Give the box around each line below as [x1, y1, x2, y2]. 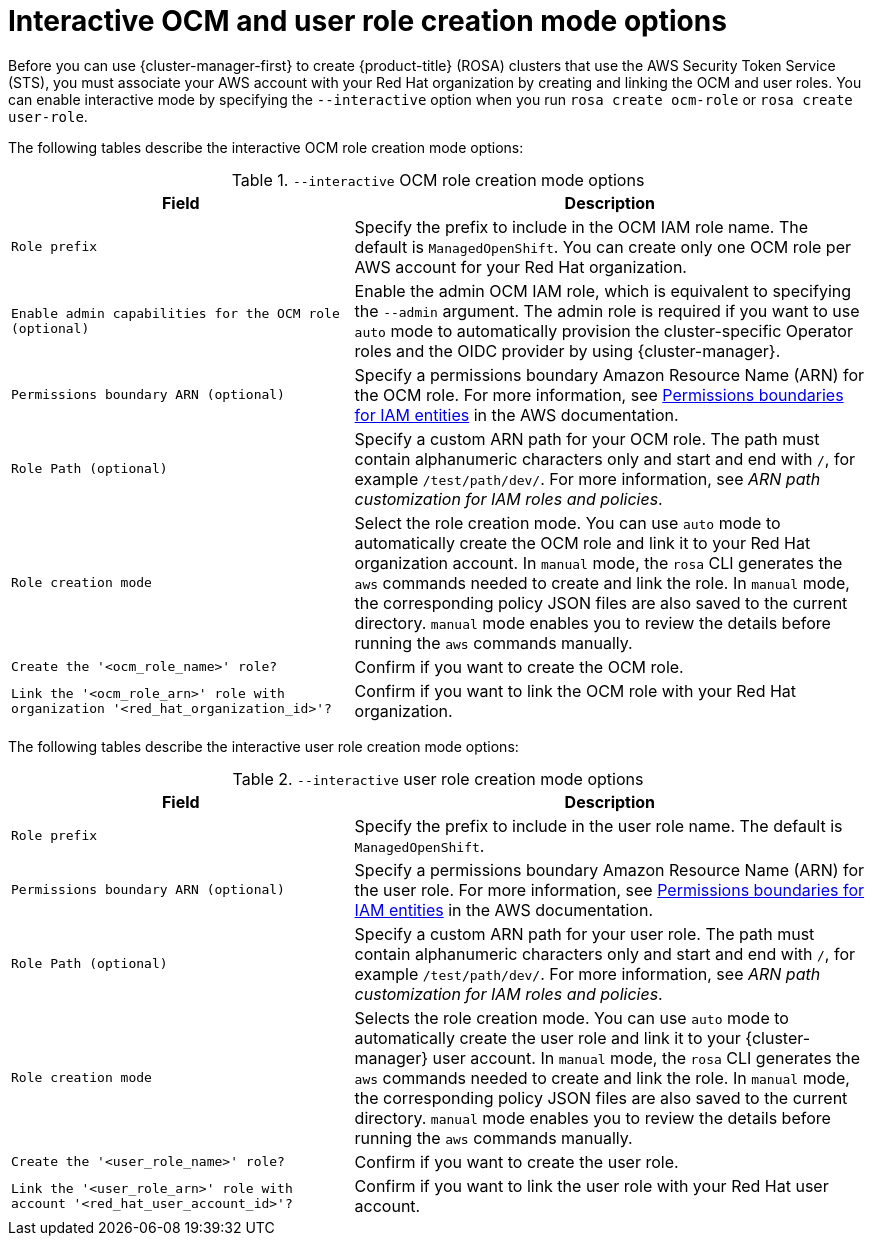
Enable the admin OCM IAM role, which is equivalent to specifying [354, 280, 852, 301]
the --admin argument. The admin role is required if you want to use [354, 300, 860, 321]
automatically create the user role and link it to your [354, 1027, 741, 1048]
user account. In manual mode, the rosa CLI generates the [432, 1047, 861, 1068]
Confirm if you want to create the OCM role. [354, 656, 684, 677]
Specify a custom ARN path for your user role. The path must [354, 923, 815, 944]
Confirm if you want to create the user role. [354, 1151, 679, 1172]
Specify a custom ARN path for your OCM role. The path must [354, 428, 820, 449]
